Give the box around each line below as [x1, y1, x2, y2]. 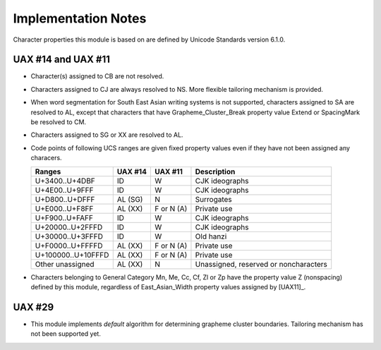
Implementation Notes [13, 11, 147, 26]
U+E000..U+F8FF [35, 203, 94, 213]
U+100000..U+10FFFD [35, 250, 109, 260]
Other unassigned [35, 259, 95, 269]
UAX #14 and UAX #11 [13, 54, 111, 66]
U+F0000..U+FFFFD [35, 241, 103, 251]
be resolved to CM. [30, 118, 87, 126]
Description [195, 167, 236, 176]
